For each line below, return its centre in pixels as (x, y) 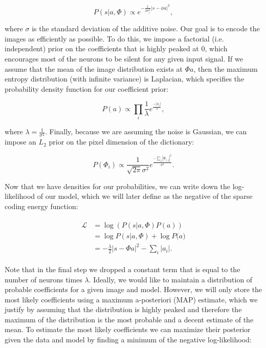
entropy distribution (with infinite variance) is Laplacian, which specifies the (125, 79)
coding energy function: (41, 206)
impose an (20, 142)
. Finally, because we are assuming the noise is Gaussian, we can (146, 131)
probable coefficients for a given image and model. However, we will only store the (134, 289)
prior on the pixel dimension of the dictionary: (121, 142)
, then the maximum (226, 68)
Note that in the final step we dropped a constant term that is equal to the (123, 269)
